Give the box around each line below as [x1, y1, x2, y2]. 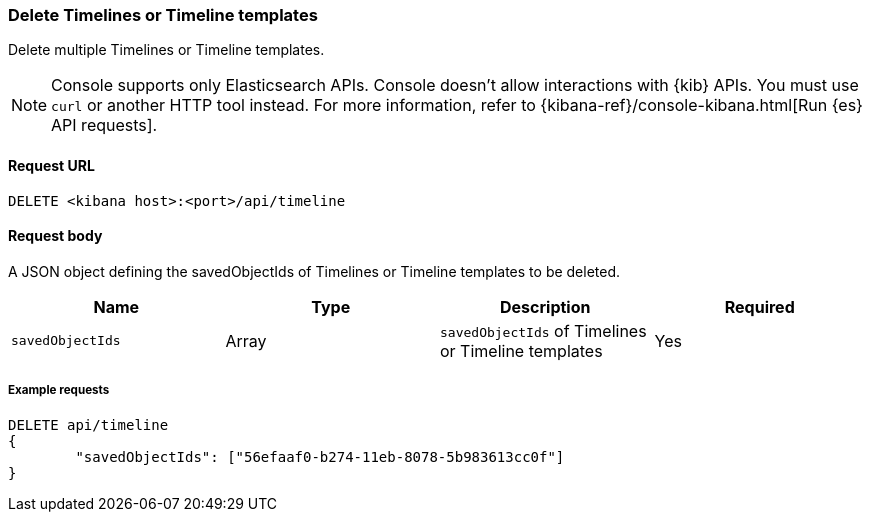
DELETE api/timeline [8, 416, 169, 433]
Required [724, 296, 795, 317]
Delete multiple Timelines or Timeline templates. [8, 41, 325, 59]
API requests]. [51, 115, 158, 136]
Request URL [8, 156, 95, 174]
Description [500, 296, 591, 317]
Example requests [8, 383, 110, 398]
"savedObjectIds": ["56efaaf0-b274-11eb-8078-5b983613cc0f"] [75, 448, 565, 465]
